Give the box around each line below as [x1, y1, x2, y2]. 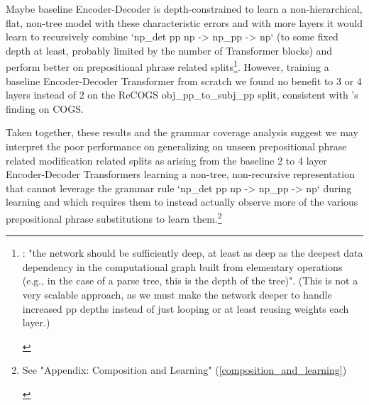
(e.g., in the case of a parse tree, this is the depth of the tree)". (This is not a [22, 273, 358, 288]
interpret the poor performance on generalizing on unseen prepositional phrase [6, 139, 347, 153]
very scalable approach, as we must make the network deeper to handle [22, 287, 332, 301]
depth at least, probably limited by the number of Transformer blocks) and [6, 43, 333, 57]
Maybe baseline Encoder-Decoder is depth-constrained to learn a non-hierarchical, [6, 1, 363, 16]
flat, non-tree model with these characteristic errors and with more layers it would [6, 15, 363, 30]
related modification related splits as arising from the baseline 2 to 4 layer [6, 152, 327, 167]
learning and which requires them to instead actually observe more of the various [6, 194, 358, 209]
